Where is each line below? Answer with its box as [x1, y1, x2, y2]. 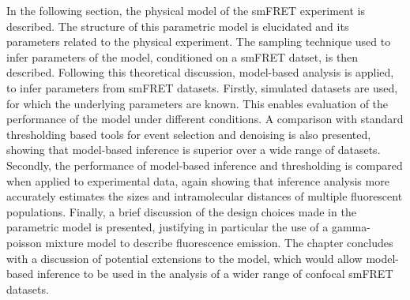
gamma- [331, 219, 371, 235]
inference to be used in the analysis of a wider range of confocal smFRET [36, 265, 393, 282]
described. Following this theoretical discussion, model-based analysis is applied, [6, 64, 394, 81]
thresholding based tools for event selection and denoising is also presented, [6, 126, 371, 142]
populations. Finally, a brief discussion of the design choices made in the [6, 203, 356, 219]
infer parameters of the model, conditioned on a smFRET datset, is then [6, 48, 359, 65]
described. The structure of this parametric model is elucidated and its [6, 17, 349, 34]
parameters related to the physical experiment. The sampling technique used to [6, 33, 391, 50]
